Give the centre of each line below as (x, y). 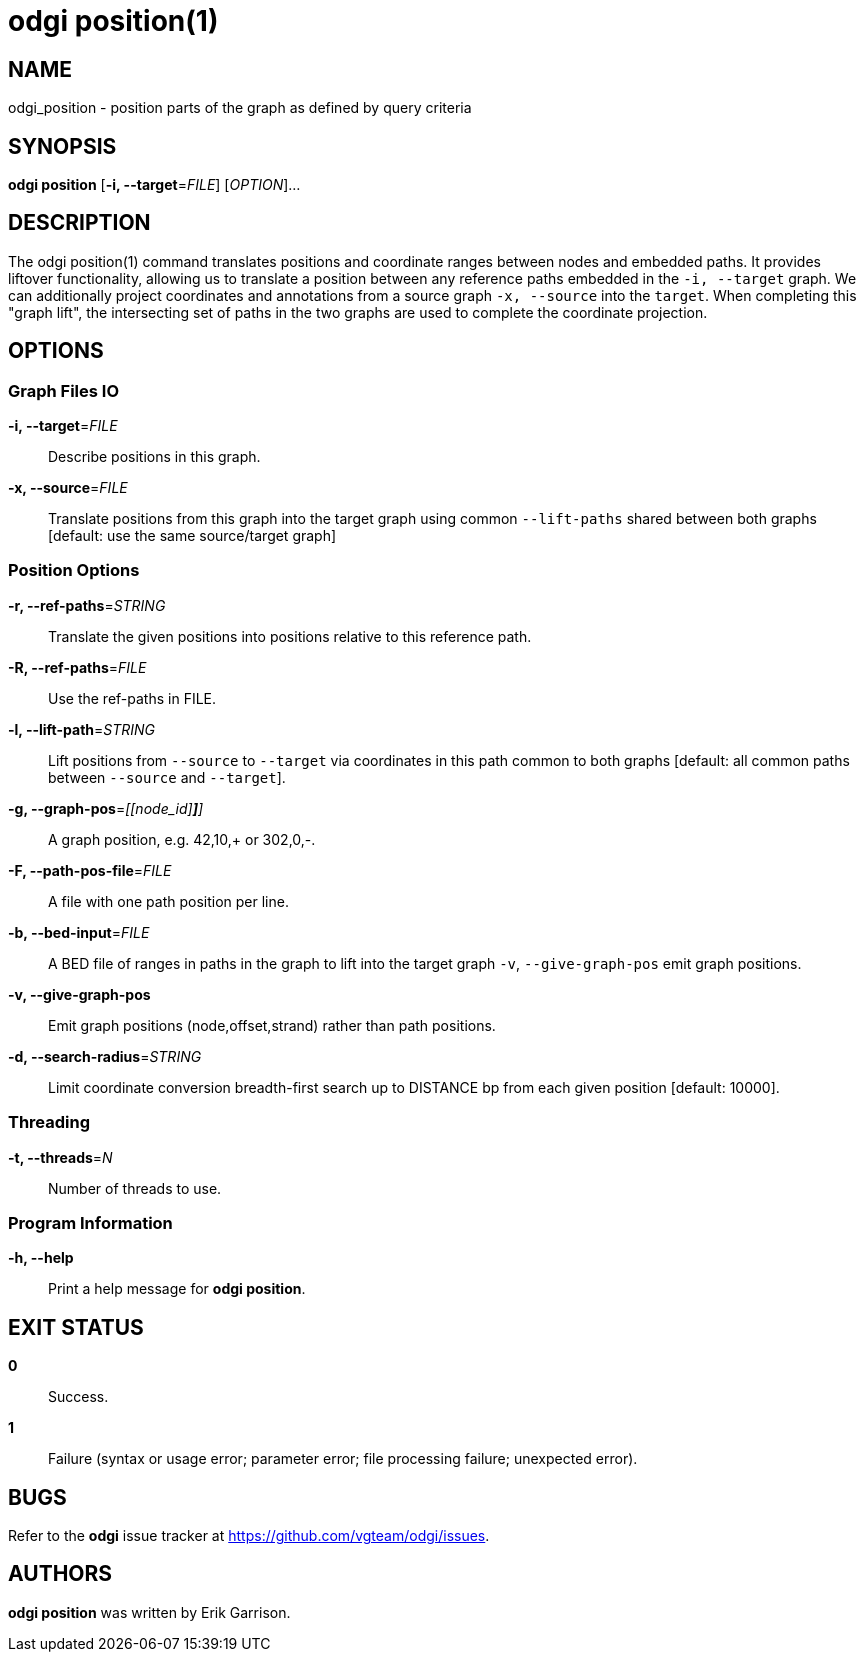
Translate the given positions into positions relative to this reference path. (290, 636)
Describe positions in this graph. (154, 457)
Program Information (90, 1222)
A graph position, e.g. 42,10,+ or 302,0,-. (182, 839)
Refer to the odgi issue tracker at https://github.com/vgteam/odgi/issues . (249, 1536)
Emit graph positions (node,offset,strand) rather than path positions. (272, 1025)
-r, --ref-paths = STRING (87, 605)
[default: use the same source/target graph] (192, 536)
